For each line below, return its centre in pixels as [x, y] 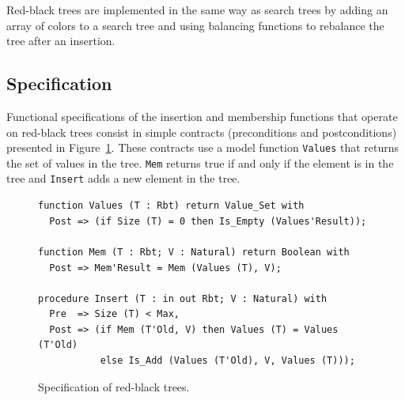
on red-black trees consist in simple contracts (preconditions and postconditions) [202, 132]
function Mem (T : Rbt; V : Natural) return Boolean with [194, 252]
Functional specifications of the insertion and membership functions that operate [202, 116]
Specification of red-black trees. [114, 386]
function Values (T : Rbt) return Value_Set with [171, 206]
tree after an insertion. [61, 41]
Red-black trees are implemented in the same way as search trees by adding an [197, 9]
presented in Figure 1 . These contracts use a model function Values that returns [203, 147]
